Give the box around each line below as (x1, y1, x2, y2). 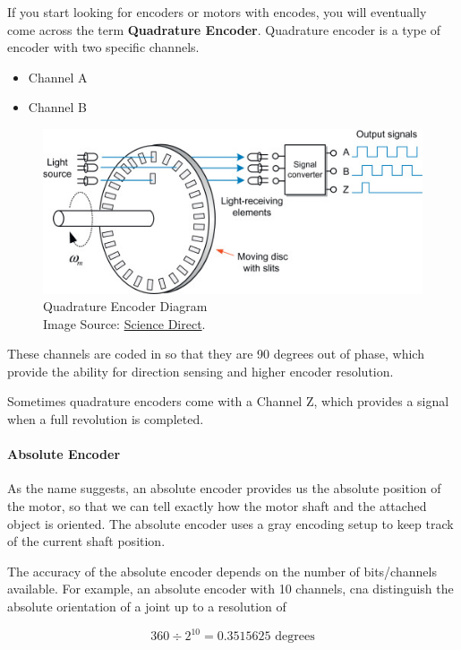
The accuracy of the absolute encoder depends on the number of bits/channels (7, 561, 437, 580)
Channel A (28, 67, 88, 86)
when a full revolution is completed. (7, 410, 204, 429)
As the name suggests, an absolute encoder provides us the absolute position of (7, 479, 441, 498)
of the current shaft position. (7, 532, 166, 550)
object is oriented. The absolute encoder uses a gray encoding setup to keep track (7, 514, 454, 533)
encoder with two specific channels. (7, 38, 200, 56)
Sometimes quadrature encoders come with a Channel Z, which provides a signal (7, 392, 449, 411)
